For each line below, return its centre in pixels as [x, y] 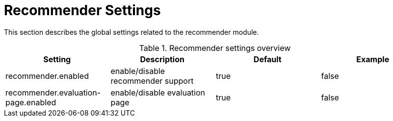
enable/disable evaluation [158, 92]
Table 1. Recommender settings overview [215, 48]
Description [162, 59]
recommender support [152, 81]
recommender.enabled [47, 76]
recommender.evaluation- [53, 92]
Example [373, 59]
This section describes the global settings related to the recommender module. [131, 32]
